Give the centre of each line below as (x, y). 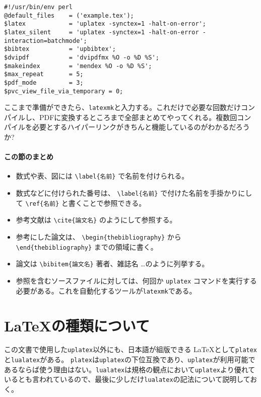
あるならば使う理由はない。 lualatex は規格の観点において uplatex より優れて (130, 369)
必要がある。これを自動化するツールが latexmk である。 (106, 290)
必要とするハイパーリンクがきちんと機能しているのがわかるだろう (141, 127)
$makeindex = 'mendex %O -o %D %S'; (78, 66)
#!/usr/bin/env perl (39, 7)
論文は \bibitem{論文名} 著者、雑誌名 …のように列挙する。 (112, 264)
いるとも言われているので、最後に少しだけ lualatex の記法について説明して (127, 379)
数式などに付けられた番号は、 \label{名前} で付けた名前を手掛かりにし (134, 193)
